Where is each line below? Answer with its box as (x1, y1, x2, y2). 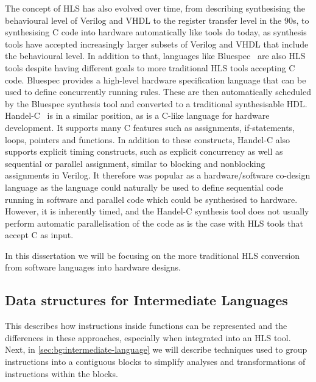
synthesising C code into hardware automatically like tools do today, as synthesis (5, 26, 307, 38)
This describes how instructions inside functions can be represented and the (5, 319, 287, 332)
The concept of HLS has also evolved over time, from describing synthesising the (5, 2, 306, 14)
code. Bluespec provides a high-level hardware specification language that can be (5, 73, 306, 86)
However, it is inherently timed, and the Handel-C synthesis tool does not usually (5, 205, 309, 218)
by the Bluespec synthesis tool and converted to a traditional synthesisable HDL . (5, 97, 307, 110)
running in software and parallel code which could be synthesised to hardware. (5, 193, 298, 205)
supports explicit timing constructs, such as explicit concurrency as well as (5, 145, 283, 158)
